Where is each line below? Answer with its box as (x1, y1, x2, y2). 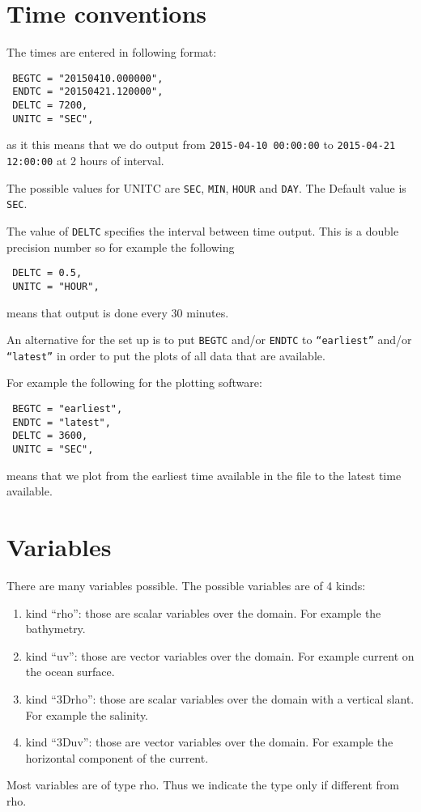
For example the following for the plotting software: (6, 374, 262, 391)
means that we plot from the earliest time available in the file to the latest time (6, 466, 402, 483)
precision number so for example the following (6, 238, 235, 255)
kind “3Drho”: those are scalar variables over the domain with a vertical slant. (25, 690, 415, 707)
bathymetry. (25, 620, 86, 637)
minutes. (186, 304, 229, 321)
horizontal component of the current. (25, 749, 209, 766)
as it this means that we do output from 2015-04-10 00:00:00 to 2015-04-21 (6, 136, 396, 153)
